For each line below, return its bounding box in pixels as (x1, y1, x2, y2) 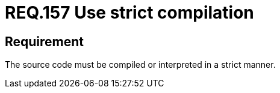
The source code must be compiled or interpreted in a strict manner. (5, 59, 276, 70)
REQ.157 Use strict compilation (5, 2, 254, 23)
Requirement (5, 34, 84, 49)
